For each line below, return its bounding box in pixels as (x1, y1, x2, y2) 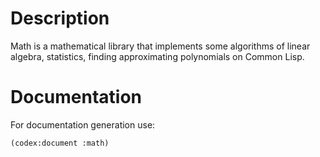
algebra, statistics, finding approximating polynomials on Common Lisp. (10, 50, 305, 62)
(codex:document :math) (10, 138, 110, 148)
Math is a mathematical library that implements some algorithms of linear (10, 40, 311, 52)
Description (10, 7, 110, 30)
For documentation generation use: (10, 118, 156, 131)
